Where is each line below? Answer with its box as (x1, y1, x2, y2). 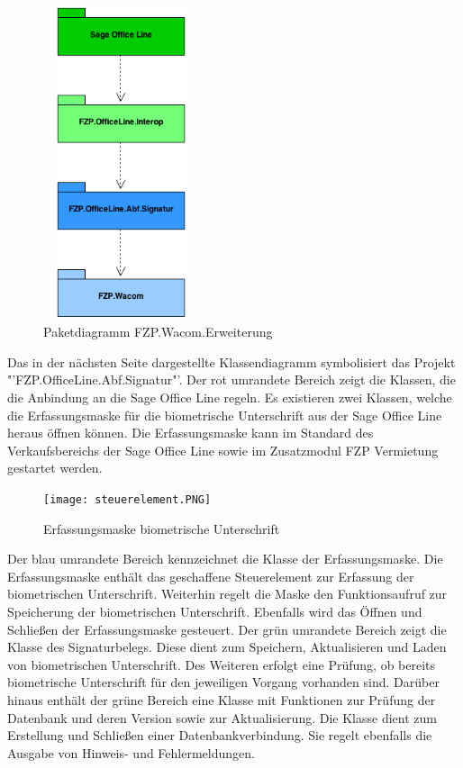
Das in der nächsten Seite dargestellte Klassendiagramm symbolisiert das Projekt (7, 352, 456, 371)
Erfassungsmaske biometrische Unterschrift (43, 519, 280, 538)
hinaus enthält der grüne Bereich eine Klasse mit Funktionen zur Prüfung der (7, 691, 436, 709)
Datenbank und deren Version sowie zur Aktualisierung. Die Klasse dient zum (7, 708, 437, 727)
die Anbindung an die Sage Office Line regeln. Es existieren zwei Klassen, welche (7, 388, 452, 407)
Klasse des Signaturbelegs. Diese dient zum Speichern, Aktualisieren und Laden (7, 637, 447, 656)
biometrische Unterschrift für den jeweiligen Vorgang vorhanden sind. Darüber (7, 673, 440, 691)
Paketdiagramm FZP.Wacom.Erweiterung (43, 322, 273, 341)
